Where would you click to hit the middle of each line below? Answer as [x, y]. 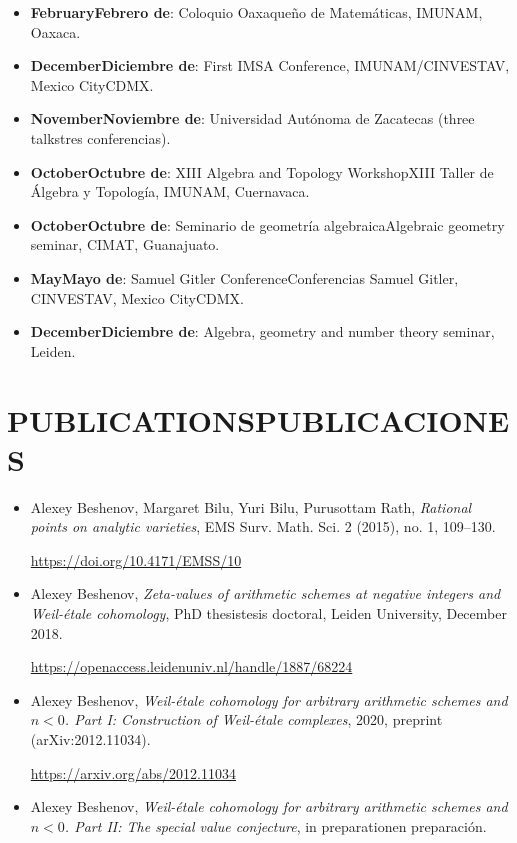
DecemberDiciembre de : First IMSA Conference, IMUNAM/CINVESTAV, [270, 65]
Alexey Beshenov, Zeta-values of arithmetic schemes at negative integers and [265, 593]
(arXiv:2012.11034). [90, 738]
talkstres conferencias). [100, 137]
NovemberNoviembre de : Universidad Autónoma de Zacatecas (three [252, 118]
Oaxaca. [55, 31]
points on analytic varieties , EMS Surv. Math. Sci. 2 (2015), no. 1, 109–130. [263, 526]
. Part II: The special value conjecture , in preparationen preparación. [275, 825]
